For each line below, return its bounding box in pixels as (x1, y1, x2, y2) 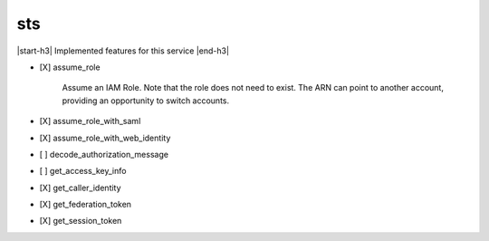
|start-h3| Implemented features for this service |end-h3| (16, 45, 230, 56)
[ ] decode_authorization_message (39, 149, 169, 159)
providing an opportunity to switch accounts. (62, 95, 230, 106)
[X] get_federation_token (39, 199, 131, 210)
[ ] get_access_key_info (39, 166, 127, 177)
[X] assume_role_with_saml (39, 116, 141, 127)
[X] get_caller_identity (39, 182, 121, 193)
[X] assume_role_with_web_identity (39, 132, 171, 143)
